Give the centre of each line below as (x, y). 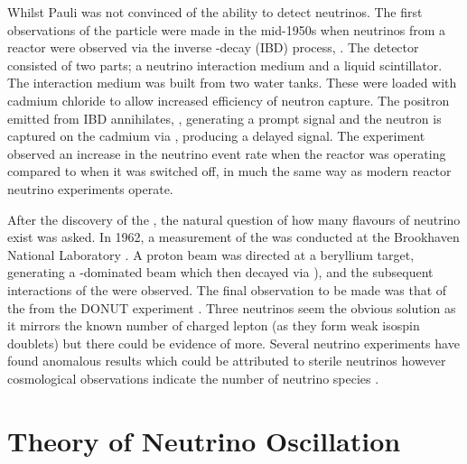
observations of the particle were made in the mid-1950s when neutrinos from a (227, 29)
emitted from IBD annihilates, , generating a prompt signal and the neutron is (224, 118)
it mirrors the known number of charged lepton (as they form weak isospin (214, 325)
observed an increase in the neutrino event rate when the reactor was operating (227, 153)
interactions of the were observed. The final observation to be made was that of (227, 289)
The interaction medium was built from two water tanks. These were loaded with (232, 83)
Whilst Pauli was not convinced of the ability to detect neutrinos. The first (215, 12)
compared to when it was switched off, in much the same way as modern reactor (229, 171)
